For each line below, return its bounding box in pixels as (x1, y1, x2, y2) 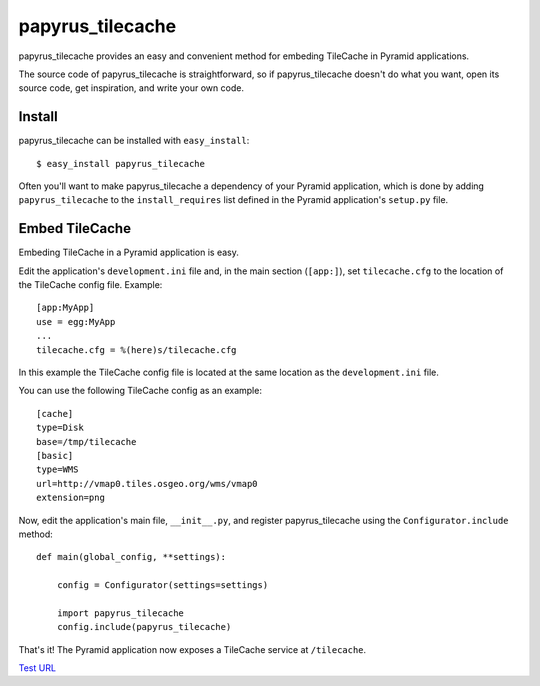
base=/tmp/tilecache (36, 436, 137, 447)
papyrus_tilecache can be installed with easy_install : (18, 135, 250, 147)
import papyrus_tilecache (56, 607, 185, 619)
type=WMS (36, 464, 79, 475)
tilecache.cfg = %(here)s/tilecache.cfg (36, 344, 237, 355)
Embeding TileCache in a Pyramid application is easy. (18, 246, 240, 259)
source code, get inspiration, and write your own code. (18, 82, 245, 94)
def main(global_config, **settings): (36, 551, 227, 563)
